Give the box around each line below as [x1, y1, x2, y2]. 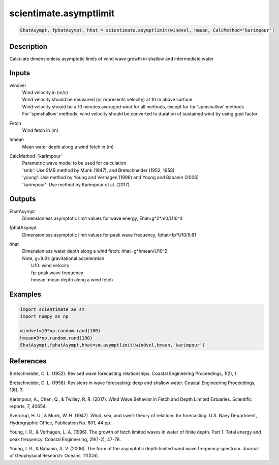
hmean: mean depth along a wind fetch [31, 277, 113, 283]
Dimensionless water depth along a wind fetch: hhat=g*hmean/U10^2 [22, 248, 168, 254]
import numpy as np [20, 313, 69, 319]
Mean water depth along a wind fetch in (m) [22, 143, 114, 150]
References [9, 357, 47, 366]
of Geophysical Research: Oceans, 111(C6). [9, 453, 99, 459]
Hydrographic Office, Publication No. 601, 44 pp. [9, 420, 112, 426]
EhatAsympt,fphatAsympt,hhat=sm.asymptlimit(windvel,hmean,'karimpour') [20, 342, 205, 348]
